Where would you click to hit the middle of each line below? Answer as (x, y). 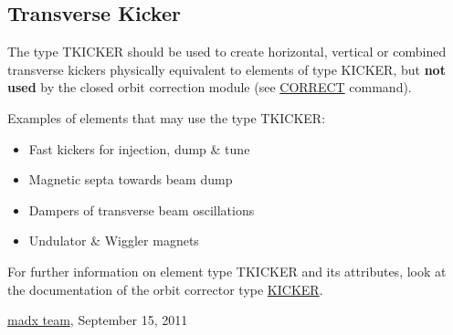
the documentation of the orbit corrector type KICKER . (165, 289)
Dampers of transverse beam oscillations (142, 209)
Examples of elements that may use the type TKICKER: (167, 117)
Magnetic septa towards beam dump (131, 179)
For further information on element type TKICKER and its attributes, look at (227, 271)
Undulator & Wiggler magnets (114, 241)
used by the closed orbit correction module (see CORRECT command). (210, 87)
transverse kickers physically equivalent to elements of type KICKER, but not (226, 69)
